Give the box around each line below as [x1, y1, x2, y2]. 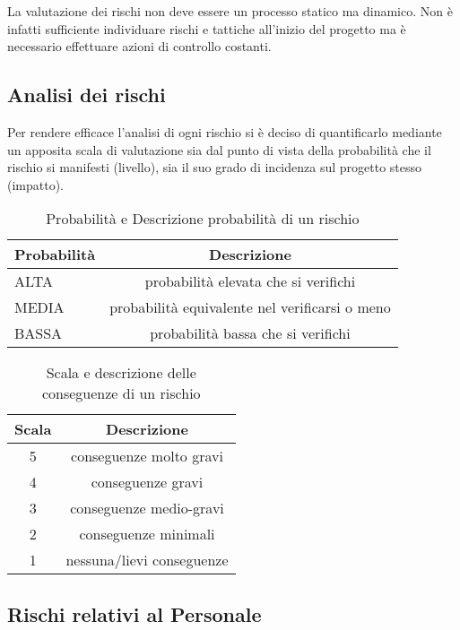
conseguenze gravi [91, 471, 204, 493]
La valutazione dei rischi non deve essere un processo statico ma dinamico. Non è [7, 2, 453, 20]
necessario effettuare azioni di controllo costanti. [7, 37, 272, 56]
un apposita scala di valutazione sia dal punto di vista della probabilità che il [7, 140, 431, 159]
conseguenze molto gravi [71, 445, 223, 467]
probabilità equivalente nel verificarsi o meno [109, 297, 391, 318]
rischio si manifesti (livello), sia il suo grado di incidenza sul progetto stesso [7, 158, 422, 177]
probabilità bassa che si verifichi [150, 323, 351, 344]
